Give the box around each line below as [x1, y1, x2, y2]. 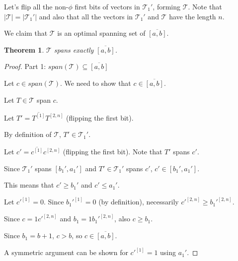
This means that [4, 180, 54, 190]
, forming [153, 1, 181, 11]
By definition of [4, 129, 52, 139]
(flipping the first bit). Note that [63, 146, 162, 157]
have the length [169, 11, 216, 21]
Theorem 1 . [4, 44, 44, 55]
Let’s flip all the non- [4, 1, 69, 11]
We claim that [4, 28, 48, 38]
